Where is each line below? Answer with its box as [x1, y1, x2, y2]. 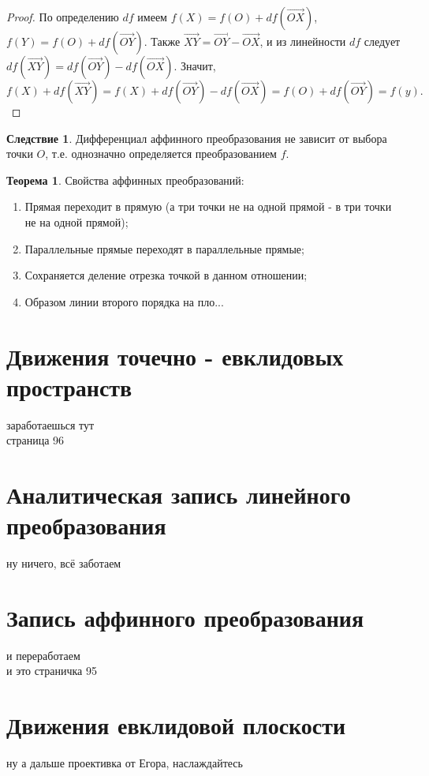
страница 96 [6, 432, 65, 448]
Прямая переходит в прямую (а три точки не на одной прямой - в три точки [24, 198, 392, 215]
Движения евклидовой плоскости [6, 709, 346, 741]
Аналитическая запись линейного [6, 478, 351, 511]
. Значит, [173, 58, 216, 73]
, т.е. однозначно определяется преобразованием [45, 145, 277, 162]
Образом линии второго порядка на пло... [24, 293, 224, 309]
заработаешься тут [6, 416, 95, 433]
